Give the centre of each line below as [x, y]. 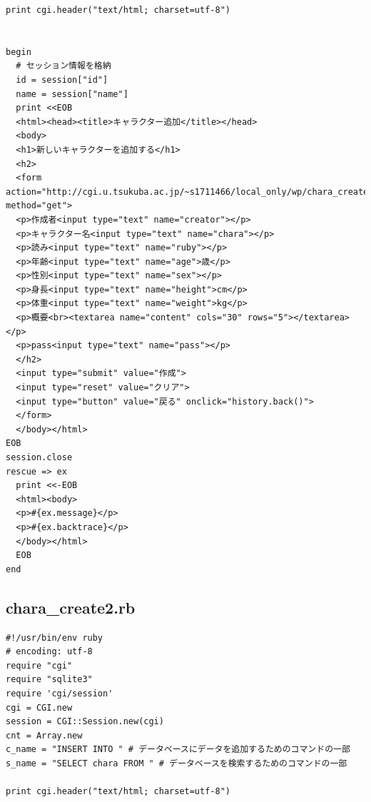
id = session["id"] [62, 80]
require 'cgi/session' [60, 693]
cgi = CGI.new [39, 707]
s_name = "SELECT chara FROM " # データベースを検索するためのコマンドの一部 [177, 763]
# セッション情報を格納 [63, 66]
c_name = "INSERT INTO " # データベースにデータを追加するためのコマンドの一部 [178, 750]
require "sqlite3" [49, 680]
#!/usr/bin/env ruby [55, 638]
